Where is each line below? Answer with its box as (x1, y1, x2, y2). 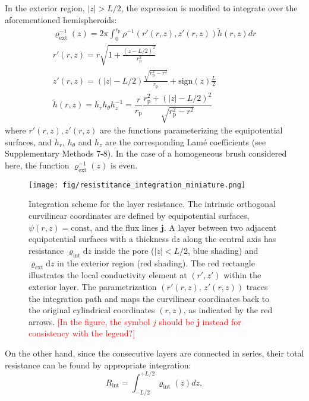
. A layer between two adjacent (163, 221, 277, 233)
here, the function (5, 158, 70, 171)
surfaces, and (5, 135, 52, 148)
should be (159, 315, 194, 327)
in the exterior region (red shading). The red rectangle (57, 256, 255, 269)
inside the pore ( (94, 244, 154, 256)
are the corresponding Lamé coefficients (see (105, 135, 266, 148)
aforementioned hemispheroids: (5, 13, 117, 26)
